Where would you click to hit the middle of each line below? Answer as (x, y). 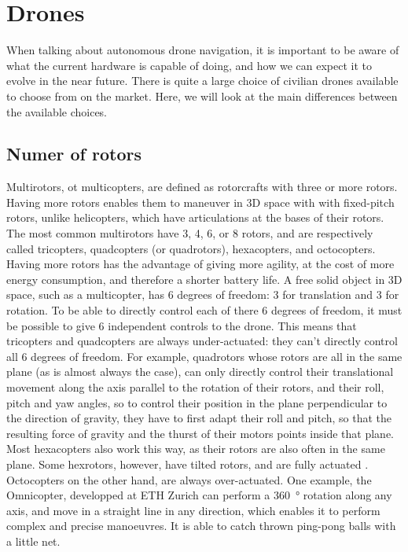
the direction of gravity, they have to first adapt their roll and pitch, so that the (199, 418)
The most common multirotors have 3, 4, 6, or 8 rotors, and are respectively (190, 233)
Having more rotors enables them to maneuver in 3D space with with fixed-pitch (200, 202)
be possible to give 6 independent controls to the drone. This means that (182, 325)
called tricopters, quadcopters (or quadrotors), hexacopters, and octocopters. (191, 248)
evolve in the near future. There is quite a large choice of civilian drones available (202, 81)
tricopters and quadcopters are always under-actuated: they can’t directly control (202, 341)
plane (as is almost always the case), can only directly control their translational (200, 372)
